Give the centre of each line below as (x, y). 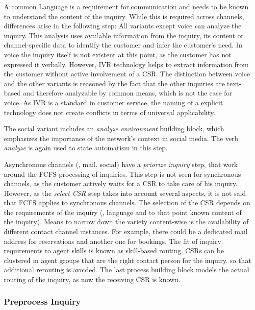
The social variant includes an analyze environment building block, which (114, 129)
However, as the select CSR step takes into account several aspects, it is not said (125, 193)
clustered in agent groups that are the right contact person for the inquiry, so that (127, 260)
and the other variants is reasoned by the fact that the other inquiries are (115, 83)
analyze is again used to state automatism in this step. (86, 148)
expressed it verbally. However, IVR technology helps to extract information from (126, 64)
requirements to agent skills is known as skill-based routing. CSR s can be (114, 250)
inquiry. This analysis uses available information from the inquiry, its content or (124, 35)
